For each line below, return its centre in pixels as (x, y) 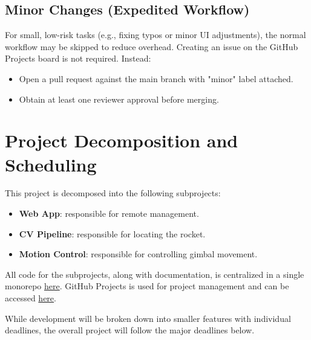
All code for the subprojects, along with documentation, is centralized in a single (155, 274)
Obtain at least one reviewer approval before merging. (119, 99)
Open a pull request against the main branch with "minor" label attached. (156, 78)
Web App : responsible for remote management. (109, 213)
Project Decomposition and (122, 140)
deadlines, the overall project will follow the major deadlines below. (130, 330)
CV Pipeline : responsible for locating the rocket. (112, 233)
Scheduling (51, 164)
